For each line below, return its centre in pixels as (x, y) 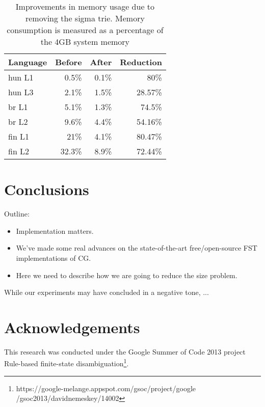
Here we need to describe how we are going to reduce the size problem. (127, 275)
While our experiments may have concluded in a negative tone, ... (107, 292)
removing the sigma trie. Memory (85, 18)
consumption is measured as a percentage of (85, 30)
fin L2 (19, 151)
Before (69, 62)
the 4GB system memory (85, 42)
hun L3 (21, 92)
